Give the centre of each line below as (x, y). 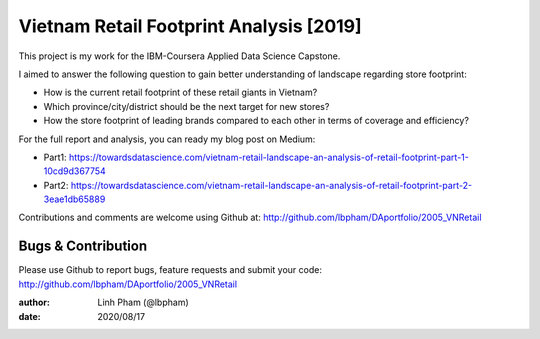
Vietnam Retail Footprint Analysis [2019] (190, 26)
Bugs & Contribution (83, 246)
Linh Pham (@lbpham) (143, 302)
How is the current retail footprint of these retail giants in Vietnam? (180, 92)
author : (34, 302)
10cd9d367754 (75, 171)
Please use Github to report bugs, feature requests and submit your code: (170, 270)
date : (29, 316)
